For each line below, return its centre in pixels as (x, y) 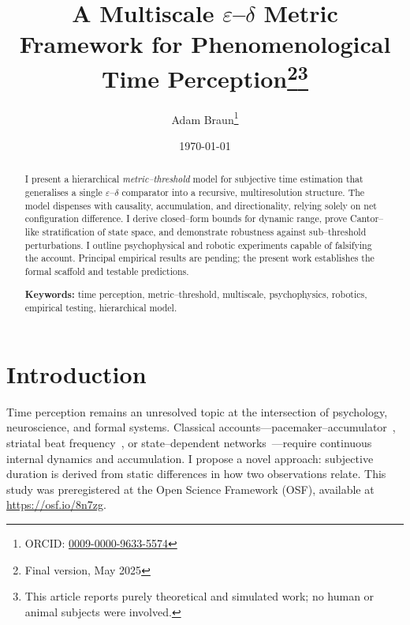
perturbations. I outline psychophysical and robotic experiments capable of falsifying (198, 245)
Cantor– (367, 218)
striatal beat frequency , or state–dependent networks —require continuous (189, 443)
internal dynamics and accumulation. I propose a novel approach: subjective (190, 458)
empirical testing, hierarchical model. (101, 308)
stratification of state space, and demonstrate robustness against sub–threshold (204, 232)
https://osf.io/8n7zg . (56, 505)
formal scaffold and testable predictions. (107, 271)
